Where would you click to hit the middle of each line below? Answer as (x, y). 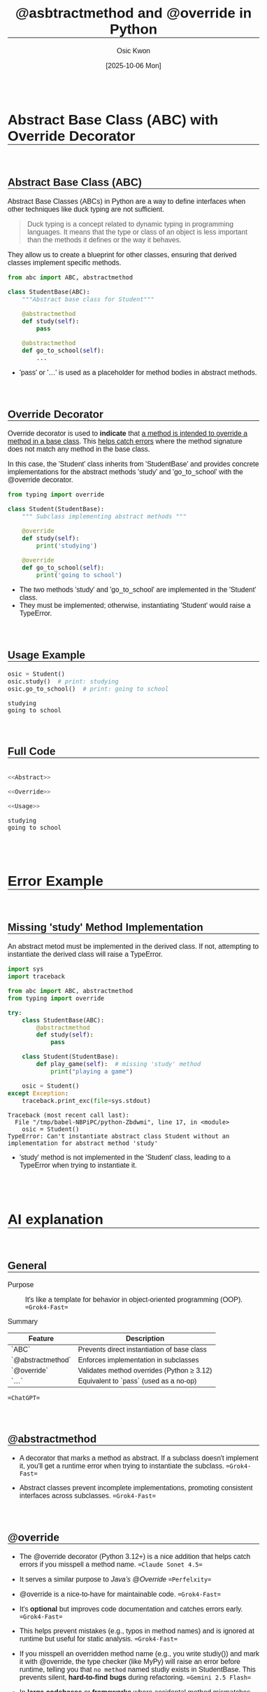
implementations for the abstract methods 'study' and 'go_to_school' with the (125, 472)
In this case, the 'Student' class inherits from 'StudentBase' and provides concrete (133, 464)
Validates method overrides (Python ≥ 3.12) (145, 1371)
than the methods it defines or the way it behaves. (104, 240)
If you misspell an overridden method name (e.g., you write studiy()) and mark (139, 1654)
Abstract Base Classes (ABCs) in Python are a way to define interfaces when (127, 202)
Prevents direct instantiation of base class (142, 1350)
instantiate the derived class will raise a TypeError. (85, 954)
